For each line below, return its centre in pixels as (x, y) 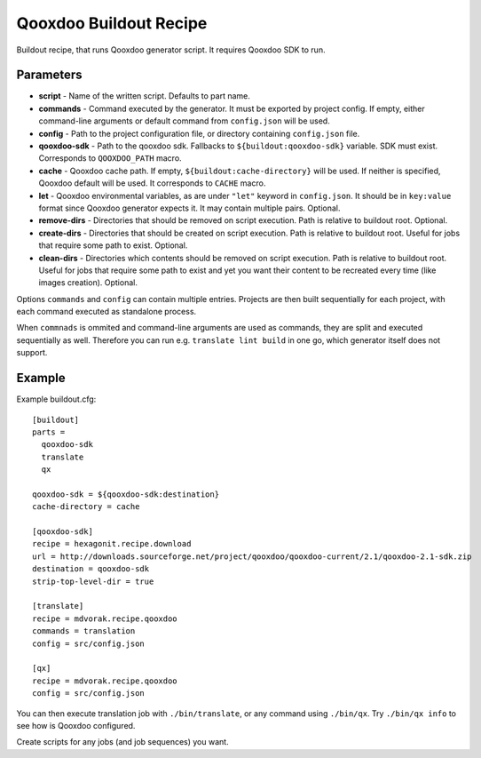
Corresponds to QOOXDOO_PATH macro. (110, 158)
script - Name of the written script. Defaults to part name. (144, 96)
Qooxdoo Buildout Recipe (112, 23)
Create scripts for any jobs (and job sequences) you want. (123, 742)
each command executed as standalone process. (106, 312)
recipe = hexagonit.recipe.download (112, 544)
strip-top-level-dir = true (93, 581)
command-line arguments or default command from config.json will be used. (184, 121)
